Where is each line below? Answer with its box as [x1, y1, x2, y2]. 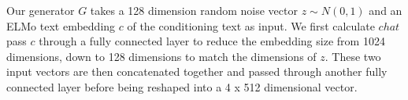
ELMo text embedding [6, 17, 116, 34]
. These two [325, 48, 381, 64]
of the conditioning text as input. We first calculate [127, 17, 375, 34]
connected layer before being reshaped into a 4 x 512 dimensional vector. [6, 78, 358, 95]
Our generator [6, 2, 75, 18]
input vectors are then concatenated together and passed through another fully [6, 63, 388, 80]
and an [369, 2, 402, 18]
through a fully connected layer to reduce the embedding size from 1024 [39, 33, 385, 49]
